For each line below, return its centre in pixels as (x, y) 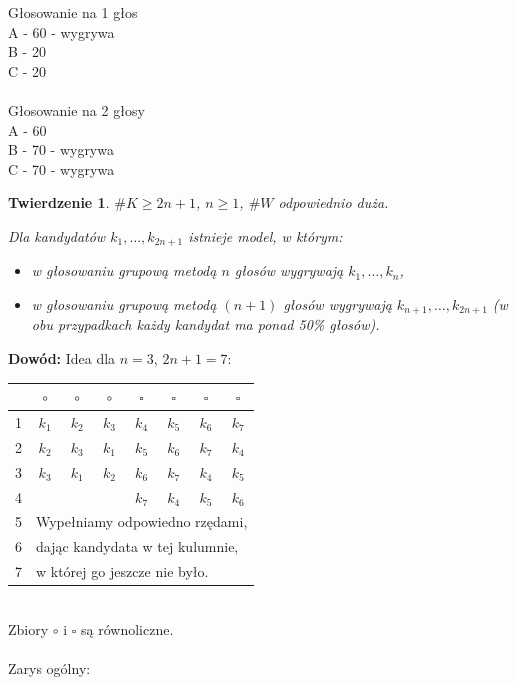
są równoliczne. (127, 628)
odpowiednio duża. (333, 202)
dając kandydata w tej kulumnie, (137, 546)
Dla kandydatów (57, 235)
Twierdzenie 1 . (59, 202)
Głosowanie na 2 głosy (76, 109)
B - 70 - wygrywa (61, 149)
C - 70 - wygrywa (61, 168)
